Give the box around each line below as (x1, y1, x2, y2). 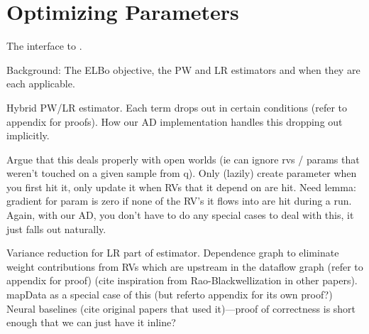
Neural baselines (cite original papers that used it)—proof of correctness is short (6, 301, 356, 316)
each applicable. (6, 76, 75, 91)
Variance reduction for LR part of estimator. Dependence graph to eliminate (6, 245, 339, 260)
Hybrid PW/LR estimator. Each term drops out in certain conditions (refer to (6, 99, 348, 114)
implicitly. (6, 128, 50, 143)
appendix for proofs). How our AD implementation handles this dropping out (6, 114, 343, 129)
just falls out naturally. (6, 221, 106, 236)
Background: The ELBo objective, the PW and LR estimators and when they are (6, 62, 360, 77)
